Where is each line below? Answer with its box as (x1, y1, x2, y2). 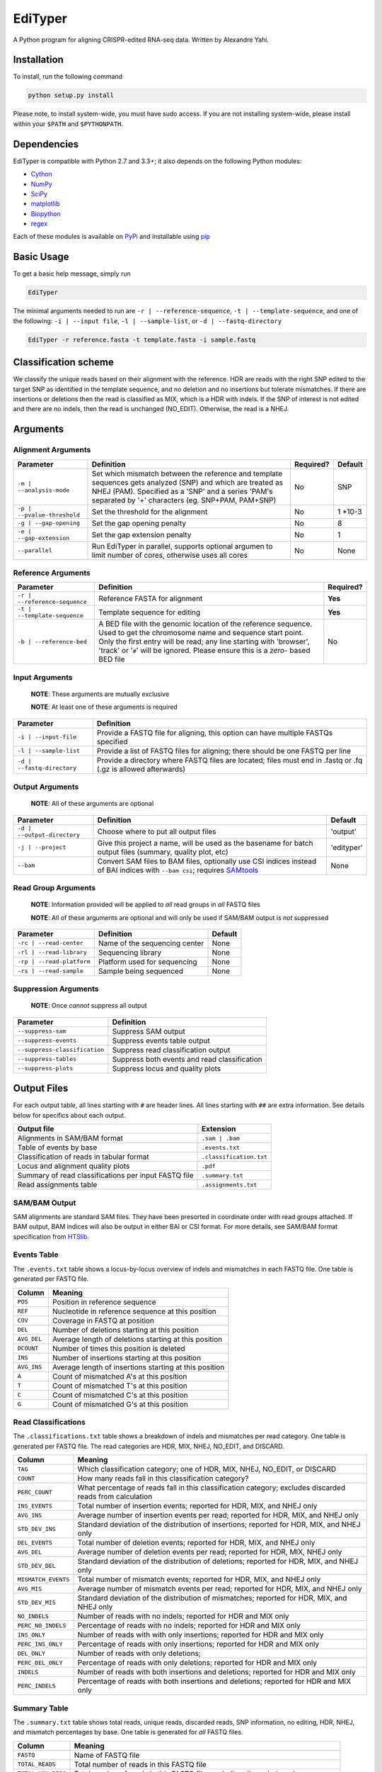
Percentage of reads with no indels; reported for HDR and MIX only (77, 1620, 301, 1630)
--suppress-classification (17, 1046, 105, 1054)
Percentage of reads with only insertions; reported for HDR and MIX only (77, 1639, 320, 1649)
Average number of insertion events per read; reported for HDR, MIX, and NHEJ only (77, 1510, 359, 1520)
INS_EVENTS (17, 1502, 53, 1510)
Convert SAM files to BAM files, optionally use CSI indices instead (97, 856, 317, 866)
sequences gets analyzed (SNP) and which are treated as (91, 477, 283, 487)
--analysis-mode (17, 486, 70, 494)
